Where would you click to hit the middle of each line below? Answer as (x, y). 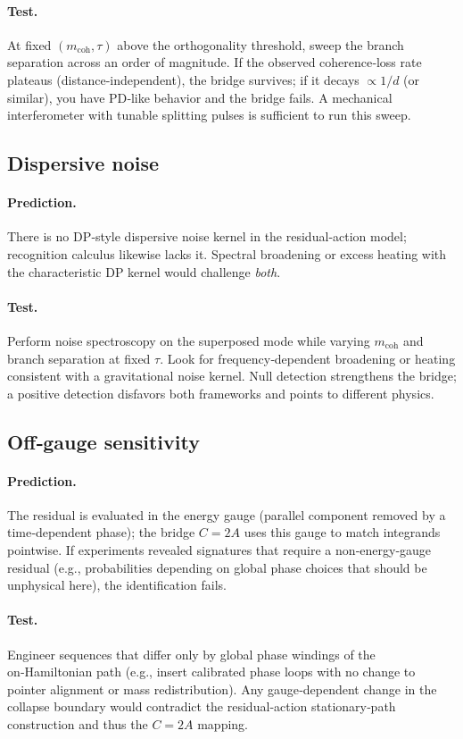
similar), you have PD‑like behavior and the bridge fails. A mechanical (200, 97)
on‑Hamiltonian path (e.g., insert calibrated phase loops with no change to (211, 672)
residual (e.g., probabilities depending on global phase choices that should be (217, 567)
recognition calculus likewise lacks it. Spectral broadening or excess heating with (227, 253)
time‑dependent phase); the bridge (101, 532)
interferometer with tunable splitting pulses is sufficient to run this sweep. (209, 115)
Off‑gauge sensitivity (103, 441)
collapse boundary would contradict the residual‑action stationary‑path (202, 706)
